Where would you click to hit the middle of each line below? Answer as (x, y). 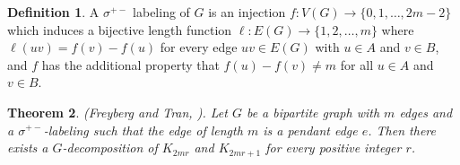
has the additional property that (130, 64)
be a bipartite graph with (313, 112)
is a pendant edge (310, 130)
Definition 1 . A (53, 12)
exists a (28, 148)
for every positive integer (334, 148)
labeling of (161, 12)
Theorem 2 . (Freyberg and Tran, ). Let (117, 112)
